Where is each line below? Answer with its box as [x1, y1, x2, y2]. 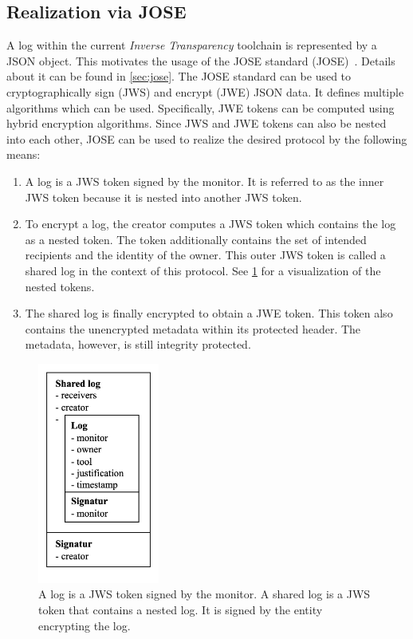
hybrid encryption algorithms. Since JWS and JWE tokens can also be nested [6, 115, 387, 132]
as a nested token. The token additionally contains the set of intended [25, 231, 367, 247]
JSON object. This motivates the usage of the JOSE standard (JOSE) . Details [6, 52, 395, 69]
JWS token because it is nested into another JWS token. [25, 188, 302, 205]
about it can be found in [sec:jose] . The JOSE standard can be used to [6, 68, 352, 85]
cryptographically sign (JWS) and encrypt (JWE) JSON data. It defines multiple [6, 83, 404, 100]
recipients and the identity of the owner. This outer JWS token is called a [25, 247, 386, 263]
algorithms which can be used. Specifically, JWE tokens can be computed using [6, 99, 395, 116]
